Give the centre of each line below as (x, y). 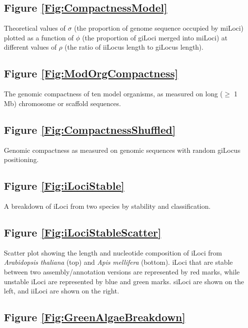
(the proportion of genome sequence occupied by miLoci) (159, 28)
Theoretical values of (35, 28)
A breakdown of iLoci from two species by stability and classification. (107, 206)
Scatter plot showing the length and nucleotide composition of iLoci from (113, 252)
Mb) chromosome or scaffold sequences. (62, 103)
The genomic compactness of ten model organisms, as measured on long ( (114, 94)
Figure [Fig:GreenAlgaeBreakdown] (95, 317)
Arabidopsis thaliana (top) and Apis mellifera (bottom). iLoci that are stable (118, 262)
